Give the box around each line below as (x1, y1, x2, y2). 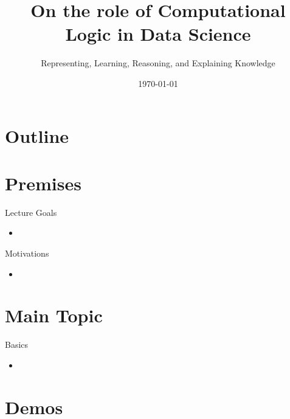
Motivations (5, 247, 49, 259)
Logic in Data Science (65, 21, 251, 46)
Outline (5, 123, 69, 148)
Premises (5, 170, 81, 195)
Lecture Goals (5, 206, 57, 218)
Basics (5, 338, 29, 351)
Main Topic (5, 303, 103, 328)
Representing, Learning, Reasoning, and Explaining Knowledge (41, 57, 275, 69)
